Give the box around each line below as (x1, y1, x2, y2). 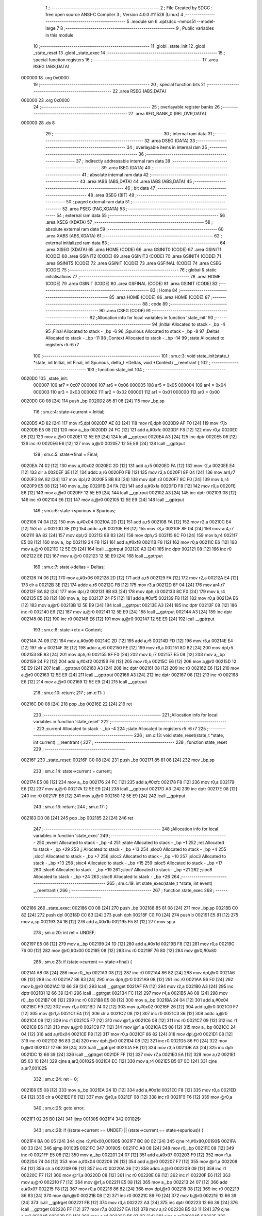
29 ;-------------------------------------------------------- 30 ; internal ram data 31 (45, 131, 213, 137)
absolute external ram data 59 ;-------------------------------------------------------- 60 (45, 226, 224, 232)
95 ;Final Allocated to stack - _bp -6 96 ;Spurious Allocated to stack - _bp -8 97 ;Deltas (45, 328, 220, 334)
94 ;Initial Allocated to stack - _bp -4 (152, 322, 226, 327)
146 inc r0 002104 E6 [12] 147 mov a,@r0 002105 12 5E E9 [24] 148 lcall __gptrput (21, 497, 184, 502)
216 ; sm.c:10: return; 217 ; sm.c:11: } (33, 690, 105, 696)
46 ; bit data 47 (124, 185, 155, 191)
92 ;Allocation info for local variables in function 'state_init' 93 (89, 314, 213, 321)
